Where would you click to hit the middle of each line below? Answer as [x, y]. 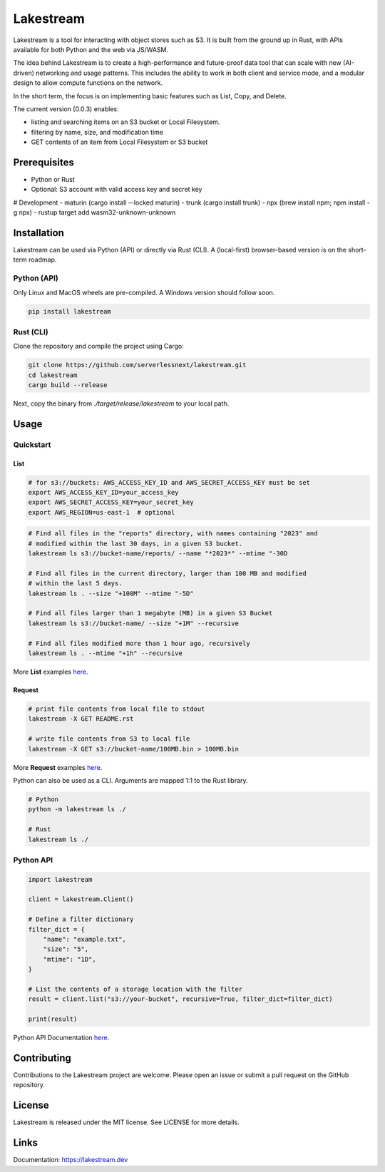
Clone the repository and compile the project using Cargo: [99, 346]
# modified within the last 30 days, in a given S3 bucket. [135, 543]
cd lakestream [53, 375]
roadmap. [43, 259]
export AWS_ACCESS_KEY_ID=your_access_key [103, 492]
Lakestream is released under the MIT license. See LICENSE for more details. [126, 1122]
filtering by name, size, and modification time [97, 132]
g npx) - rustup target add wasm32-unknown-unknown [94, 212]
